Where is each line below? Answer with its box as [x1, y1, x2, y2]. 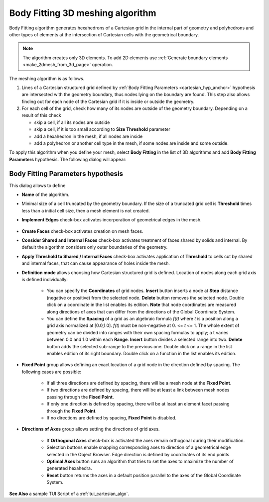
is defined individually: [21, 277, 68, 282]
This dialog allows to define [9, 182, 66, 189]
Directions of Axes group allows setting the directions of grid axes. [21, 426, 160, 432]
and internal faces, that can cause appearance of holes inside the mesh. [21, 260, 170, 266]
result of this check [21, 112, 62, 118]
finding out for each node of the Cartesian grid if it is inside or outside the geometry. [21, 99, 195, 104]
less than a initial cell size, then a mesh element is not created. [21, 207, 150, 213]
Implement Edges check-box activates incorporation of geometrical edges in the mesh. [21, 217, 202, 223]
